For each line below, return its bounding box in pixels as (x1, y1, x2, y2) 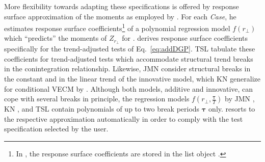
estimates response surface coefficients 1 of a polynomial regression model (4, 21, 230, 33)
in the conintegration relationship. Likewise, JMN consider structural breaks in (4, 63, 251, 74)
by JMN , (225, 93, 255, 104)
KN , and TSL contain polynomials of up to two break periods (4, 103, 200, 114)
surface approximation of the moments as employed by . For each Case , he (4, 11, 236, 21)
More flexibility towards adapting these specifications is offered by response (4, 1, 239, 11)
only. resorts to (208, 103, 255, 114)
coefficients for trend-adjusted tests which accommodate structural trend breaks (4, 53, 253, 64)
